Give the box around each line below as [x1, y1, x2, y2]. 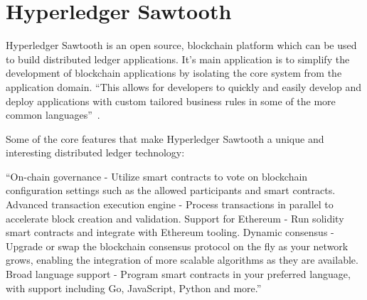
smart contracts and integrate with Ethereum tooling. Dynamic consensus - [6, 225, 334, 240]
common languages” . [6, 107, 100, 122]
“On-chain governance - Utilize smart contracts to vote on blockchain [6, 168, 308, 183]
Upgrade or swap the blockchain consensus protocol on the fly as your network [6, 238, 349, 253]
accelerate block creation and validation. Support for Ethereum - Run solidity [6, 210, 344, 225]
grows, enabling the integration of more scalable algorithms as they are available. [6, 252, 358, 267]
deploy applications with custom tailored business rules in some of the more [6, 93, 336, 108]
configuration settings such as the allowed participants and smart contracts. [6, 183, 336, 198]
